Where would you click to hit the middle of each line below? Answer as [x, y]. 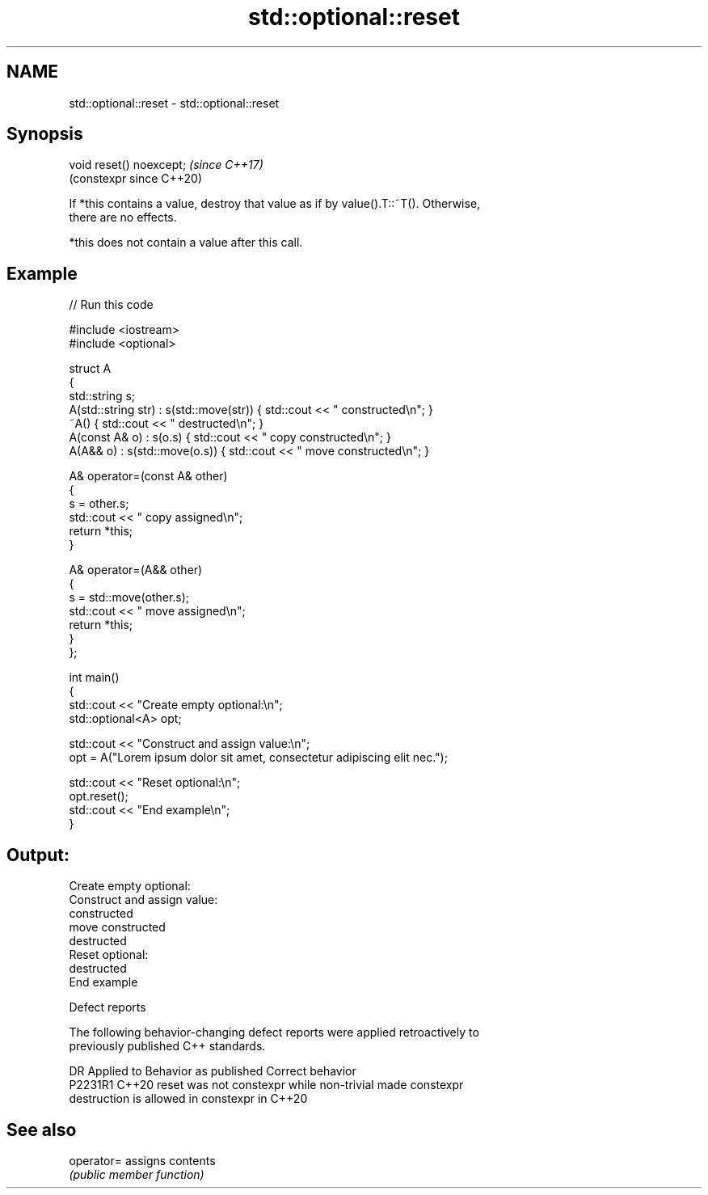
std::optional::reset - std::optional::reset [174, 103]
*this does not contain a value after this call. [186, 243]
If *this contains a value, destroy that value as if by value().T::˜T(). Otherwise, [275, 204]
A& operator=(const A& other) [148, 476]
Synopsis [45, 134]
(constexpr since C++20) [136, 179]
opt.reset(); [99, 796]
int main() [94, 678]
